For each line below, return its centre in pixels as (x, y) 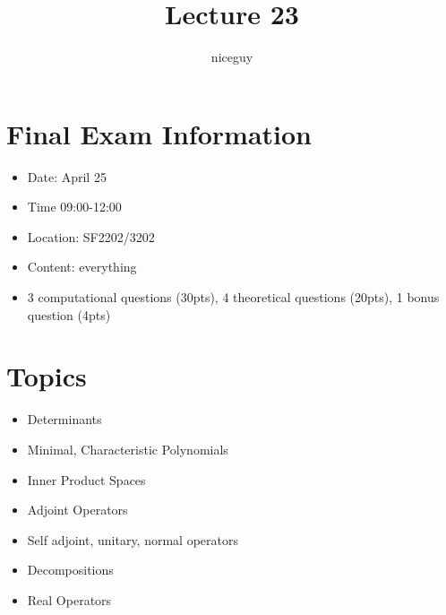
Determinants (64, 419)
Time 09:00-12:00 (74, 207)
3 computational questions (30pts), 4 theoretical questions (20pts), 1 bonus (233, 297)
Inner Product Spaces (86, 479)
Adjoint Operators (77, 510)
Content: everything (82, 267)
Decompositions (70, 570)
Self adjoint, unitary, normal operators (133, 539)
